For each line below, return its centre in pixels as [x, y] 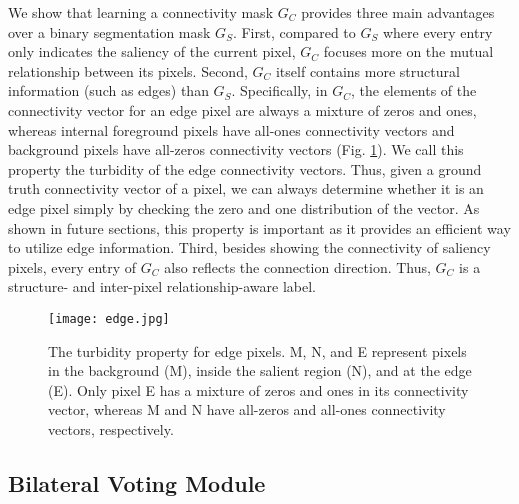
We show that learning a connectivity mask [141, 12]
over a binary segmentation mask [109, 31]
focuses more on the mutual [408, 51]
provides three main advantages [398, 12]
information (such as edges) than [108, 90]
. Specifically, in [279, 90]
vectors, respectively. [111, 428]
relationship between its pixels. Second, [128, 70]
